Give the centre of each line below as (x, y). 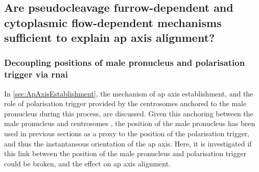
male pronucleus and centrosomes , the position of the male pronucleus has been (130, 123)
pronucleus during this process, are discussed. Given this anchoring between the (129, 113)
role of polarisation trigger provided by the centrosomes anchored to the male (125, 103)
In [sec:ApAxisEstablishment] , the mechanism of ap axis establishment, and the (129, 93)
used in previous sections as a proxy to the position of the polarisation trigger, (127, 133)
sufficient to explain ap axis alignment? (110, 38)
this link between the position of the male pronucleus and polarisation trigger (125, 153)
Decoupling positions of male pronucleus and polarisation (125, 63)
